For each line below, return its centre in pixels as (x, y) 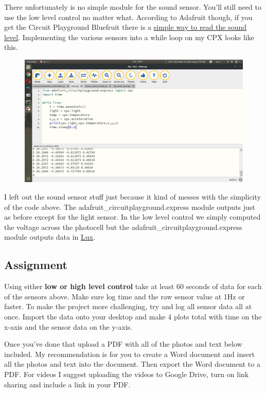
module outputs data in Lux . (50, 237)
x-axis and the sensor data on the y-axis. (68, 326)
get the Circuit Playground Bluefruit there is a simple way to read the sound (126, 27)
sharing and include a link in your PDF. (67, 384)
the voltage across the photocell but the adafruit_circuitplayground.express (123, 227)
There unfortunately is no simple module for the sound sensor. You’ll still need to (133, 7)
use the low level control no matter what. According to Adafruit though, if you (128, 17)
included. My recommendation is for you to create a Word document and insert (129, 354)
